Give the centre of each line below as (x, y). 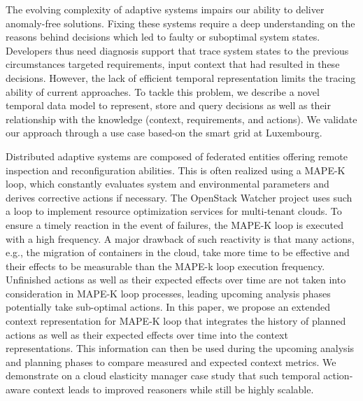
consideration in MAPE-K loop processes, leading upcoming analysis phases (168, 293)
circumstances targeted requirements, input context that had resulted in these (173, 64)
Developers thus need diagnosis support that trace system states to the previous (177, 50)
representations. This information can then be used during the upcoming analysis (180, 348)
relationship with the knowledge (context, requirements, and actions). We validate (181, 119)
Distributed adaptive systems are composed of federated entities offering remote (177, 156)
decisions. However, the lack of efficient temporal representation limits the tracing (181, 77)
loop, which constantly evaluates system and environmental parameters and (168, 184)
